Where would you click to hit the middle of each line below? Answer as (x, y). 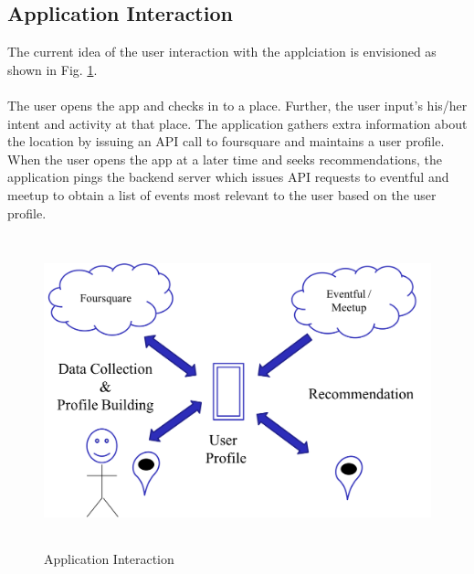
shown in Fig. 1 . (53, 69)
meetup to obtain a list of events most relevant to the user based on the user (222, 194)
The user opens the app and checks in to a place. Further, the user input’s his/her (237, 105)
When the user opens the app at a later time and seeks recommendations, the (225, 159)
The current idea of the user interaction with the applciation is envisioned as (222, 52)
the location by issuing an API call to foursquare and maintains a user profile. (226, 141)
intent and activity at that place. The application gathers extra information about (237, 123)
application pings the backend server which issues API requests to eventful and (228, 177)
